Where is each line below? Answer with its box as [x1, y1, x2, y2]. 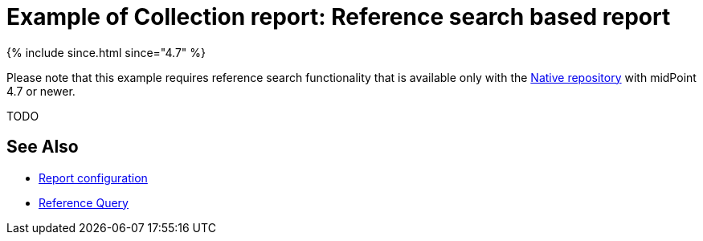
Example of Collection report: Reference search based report [6, 3, 671, 31]
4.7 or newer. [6, 84, 76, 98]
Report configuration [39, 170, 148, 185]
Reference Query [39, 195, 129, 210]
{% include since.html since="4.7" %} [6, 45, 206, 59]
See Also [6, 137, 79, 157]
